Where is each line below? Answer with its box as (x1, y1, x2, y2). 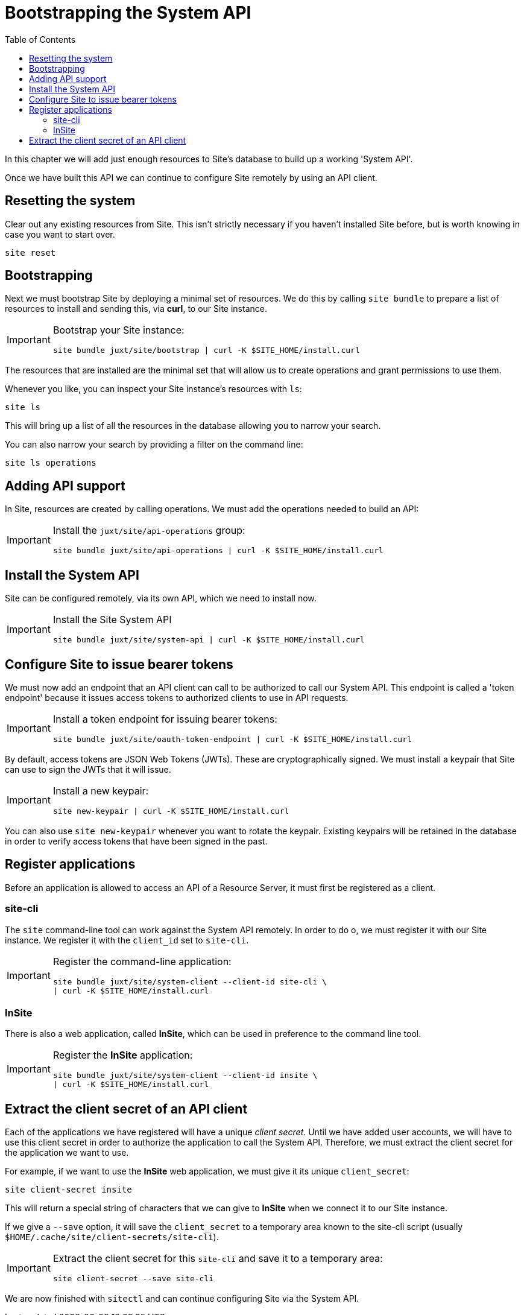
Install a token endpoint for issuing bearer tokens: (52, 712, 277, 725)
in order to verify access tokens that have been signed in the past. (5, 835, 268, 846)
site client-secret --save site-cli (52, 1274, 214, 1284)
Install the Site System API (52, 613, 172, 626)
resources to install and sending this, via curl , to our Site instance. (5, 303, 267, 314)
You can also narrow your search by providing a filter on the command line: (5, 439, 303, 450)
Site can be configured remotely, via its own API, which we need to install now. (5, 593, 317, 604)
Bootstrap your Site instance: (52, 324, 185, 337)
